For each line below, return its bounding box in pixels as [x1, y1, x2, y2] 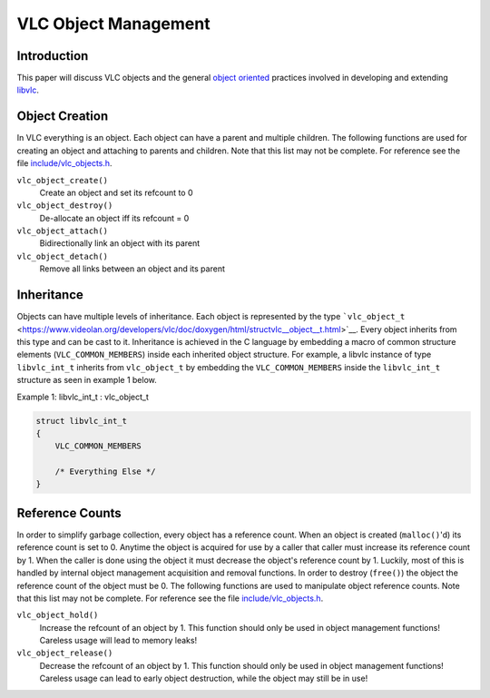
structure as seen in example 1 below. [16, 375, 158, 386]
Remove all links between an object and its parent [39, 263, 226, 274]
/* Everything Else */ [54, 467, 156, 477]
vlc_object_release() [16, 648, 113, 658]
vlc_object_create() [16, 175, 109, 185]
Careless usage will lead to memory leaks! [39, 635, 198, 646]
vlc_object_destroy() [16, 201, 113, 211]
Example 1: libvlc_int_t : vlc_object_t [16, 391, 150, 402]
